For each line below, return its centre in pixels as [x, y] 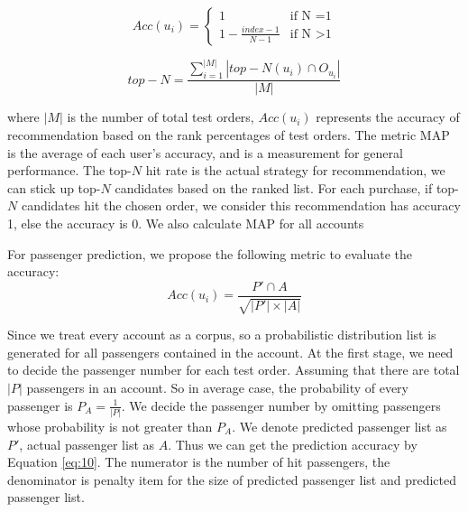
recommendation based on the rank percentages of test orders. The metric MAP [229, 135]
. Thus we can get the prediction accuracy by [293, 444]
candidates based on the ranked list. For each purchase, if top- [287, 187]
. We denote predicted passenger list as [340, 426]
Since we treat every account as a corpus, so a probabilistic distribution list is [222, 335]
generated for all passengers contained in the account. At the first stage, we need [230, 352]
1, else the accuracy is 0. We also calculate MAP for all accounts [186, 223]
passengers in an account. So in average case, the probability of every [217, 388]
